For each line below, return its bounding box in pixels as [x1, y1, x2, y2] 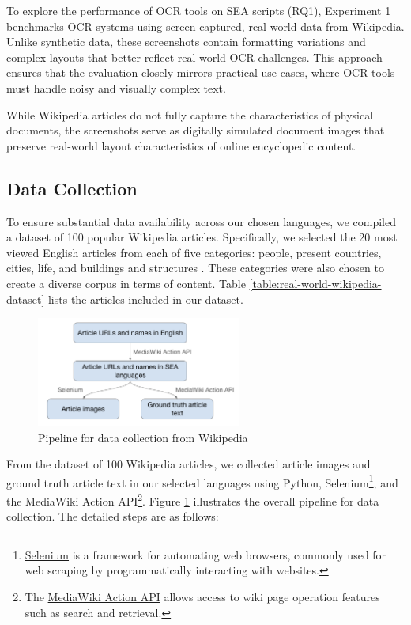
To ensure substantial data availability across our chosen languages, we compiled [6, 213, 396, 229]
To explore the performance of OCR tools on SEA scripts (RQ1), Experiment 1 [6, 2, 391, 18]
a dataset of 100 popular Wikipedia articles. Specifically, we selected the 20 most [6, 229, 398, 245]
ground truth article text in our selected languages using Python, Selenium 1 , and [6, 472, 398, 491]
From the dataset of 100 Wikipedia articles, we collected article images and [6, 456, 371, 472]
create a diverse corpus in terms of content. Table [6, 275, 246, 291]
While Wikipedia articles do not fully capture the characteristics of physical [6, 106, 374, 123]
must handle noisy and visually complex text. [6, 79, 226, 96]
